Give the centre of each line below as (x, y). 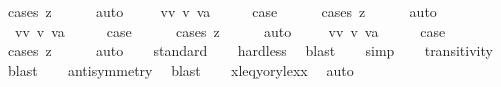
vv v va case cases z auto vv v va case (230, 30)
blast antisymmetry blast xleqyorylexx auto (180, 69)
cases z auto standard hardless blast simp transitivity (250, 50)
